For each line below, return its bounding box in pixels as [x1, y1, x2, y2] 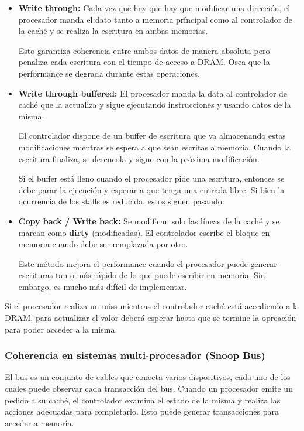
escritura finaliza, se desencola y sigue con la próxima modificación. [18, 152, 260, 165]
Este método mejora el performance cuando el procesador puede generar [18, 257, 277, 269]
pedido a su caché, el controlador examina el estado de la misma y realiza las [5, 394, 281, 406]
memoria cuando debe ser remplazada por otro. [18, 238, 188, 250]
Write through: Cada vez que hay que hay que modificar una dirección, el [18, 2, 291, 13]
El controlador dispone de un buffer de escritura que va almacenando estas [18, 129, 286, 142]
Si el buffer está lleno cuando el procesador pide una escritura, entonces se [18, 172, 285, 184]
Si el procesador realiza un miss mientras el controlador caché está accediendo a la [5, 300, 299, 312]
